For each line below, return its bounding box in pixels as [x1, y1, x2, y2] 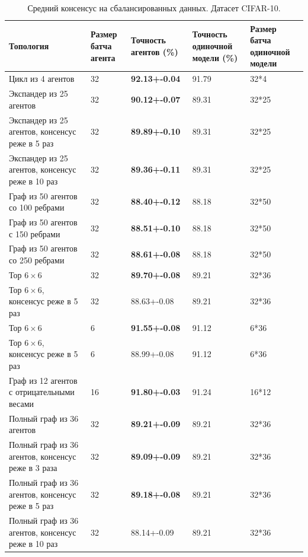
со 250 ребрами [9, 254, 65, 266]
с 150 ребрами [9, 227, 60, 240]
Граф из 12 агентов [9, 374, 78, 386]
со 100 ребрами [9, 201, 65, 214]
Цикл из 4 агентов [9, 72, 75, 85]
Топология [9, 39, 49, 52]
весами [9, 397, 34, 409]
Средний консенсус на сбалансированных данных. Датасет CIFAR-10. [27, 2, 281, 14]
